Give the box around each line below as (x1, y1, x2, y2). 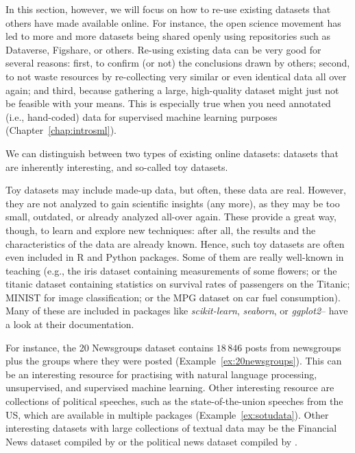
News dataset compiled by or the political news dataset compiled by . (5, 434, 297, 448)
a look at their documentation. (5, 317, 134, 332)
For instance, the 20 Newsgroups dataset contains (5, 340, 214, 354)
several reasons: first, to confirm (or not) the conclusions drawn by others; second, (5, 56, 350, 70)
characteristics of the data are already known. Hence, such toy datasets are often (5, 236, 345, 251)
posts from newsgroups (245, 340, 341, 354)
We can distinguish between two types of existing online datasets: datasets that (5, 146, 339, 160)
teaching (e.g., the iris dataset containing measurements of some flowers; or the (5, 263, 337, 277)
